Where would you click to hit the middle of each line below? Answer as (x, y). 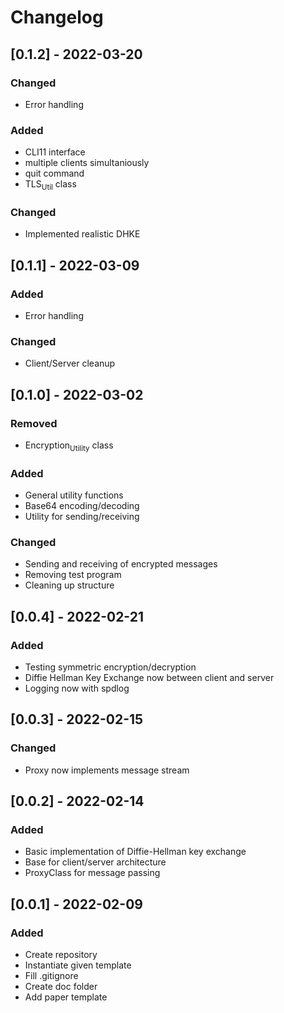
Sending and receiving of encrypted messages (121, 564)
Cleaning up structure (69, 585)
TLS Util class (50, 185)
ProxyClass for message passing (92, 873)
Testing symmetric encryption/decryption (110, 667)
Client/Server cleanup (70, 363)
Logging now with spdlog (77, 688)
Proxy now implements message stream (107, 770)
